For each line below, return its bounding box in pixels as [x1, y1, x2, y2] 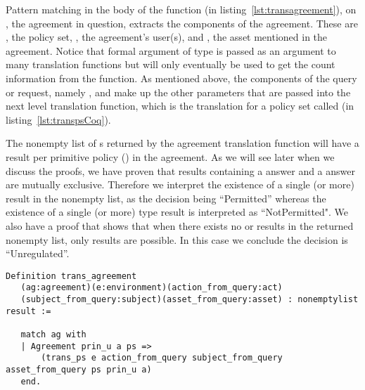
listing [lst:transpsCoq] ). [6, 112, 111, 126]
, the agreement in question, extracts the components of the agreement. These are [6, 15, 358, 30]
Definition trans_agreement [6, 271, 137, 281]
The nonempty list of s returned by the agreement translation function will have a [6, 136, 359, 150]
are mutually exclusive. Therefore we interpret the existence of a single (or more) [6, 177, 354, 192]
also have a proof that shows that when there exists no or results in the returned [6, 218, 354, 233]
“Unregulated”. [6, 246, 70, 261]
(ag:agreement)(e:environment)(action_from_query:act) [20, 282, 283, 293]
